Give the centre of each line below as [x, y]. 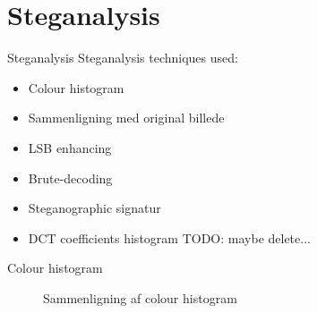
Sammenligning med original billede [126, 118]
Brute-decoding [70, 178]
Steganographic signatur [94, 208]
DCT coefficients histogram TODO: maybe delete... [169, 237]
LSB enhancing [70, 147]
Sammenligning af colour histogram [140, 297]
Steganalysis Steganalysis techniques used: [123, 58]
